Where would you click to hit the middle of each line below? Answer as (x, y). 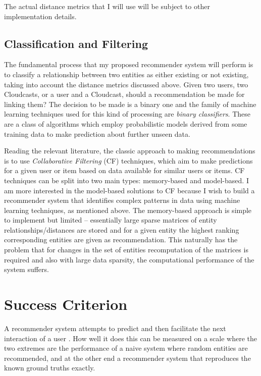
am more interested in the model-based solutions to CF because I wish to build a (129, 190)
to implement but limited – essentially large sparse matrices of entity (111, 220)
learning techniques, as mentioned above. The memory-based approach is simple (128, 210)
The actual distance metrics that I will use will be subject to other (107, 6)
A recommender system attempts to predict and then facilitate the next (115, 328)
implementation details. (40, 16)
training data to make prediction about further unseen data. (97, 133)
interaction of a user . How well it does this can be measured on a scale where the (130, 338)
